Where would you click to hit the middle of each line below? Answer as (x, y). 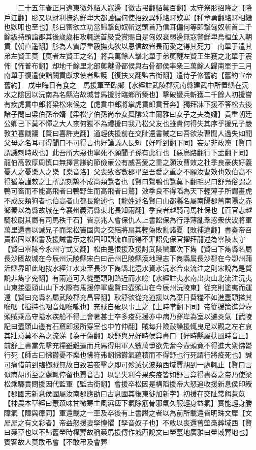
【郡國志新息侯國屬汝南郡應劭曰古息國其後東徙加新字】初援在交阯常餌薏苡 (125, 393)
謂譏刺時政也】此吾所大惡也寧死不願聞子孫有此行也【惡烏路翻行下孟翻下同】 (128, 152)
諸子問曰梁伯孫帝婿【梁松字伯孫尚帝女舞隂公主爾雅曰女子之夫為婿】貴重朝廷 (128, 113)
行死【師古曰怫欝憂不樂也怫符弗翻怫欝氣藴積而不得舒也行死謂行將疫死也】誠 (128, 355)
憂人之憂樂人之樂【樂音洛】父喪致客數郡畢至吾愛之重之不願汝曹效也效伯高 (125, 172)
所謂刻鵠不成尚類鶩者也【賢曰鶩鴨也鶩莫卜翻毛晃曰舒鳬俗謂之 (152, 181)
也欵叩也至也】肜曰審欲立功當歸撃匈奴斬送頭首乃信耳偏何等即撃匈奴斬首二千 (128, 27)
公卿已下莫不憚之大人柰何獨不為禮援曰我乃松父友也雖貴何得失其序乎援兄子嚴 (128, 123)
